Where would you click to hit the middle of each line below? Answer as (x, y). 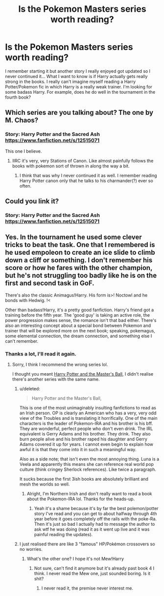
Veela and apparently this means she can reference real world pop (87, 464)
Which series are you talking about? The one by (79, 113)
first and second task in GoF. (50, 283)
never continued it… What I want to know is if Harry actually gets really (76, 76)
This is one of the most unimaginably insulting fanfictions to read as (88, 408)
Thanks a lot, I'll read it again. (41, 353)
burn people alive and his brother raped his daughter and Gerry (83, 439)
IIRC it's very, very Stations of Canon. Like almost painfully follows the (83, 161)
